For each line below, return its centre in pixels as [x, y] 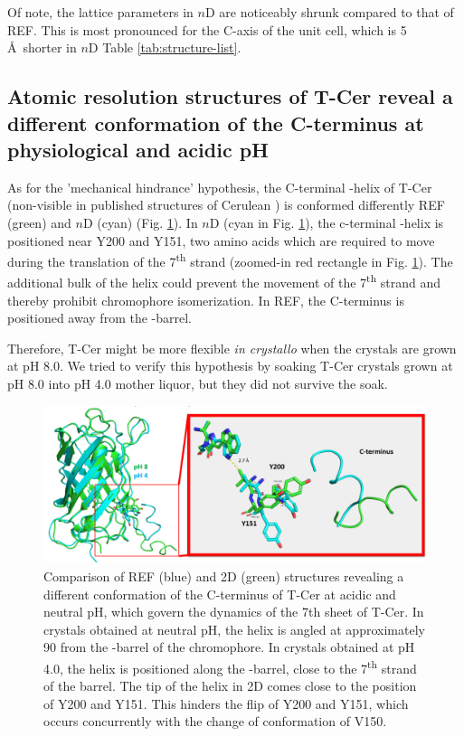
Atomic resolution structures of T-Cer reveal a [230, 96]
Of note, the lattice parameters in [100, 12]
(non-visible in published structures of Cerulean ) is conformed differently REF [226, 205]
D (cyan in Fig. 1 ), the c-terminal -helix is [327, 222]
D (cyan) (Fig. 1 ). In [140, 222]
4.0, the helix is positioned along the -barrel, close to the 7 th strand [230, 666]
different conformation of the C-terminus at [216, 123]
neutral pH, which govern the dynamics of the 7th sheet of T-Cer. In [234, 612]
